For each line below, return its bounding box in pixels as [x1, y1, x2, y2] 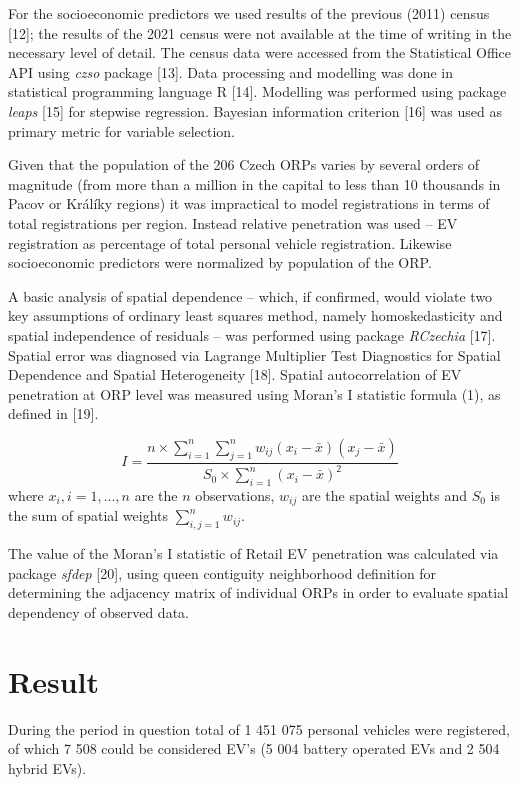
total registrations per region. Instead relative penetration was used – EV [8, 212, 458, 233]
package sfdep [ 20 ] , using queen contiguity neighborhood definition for [8, 562, 437, 583]
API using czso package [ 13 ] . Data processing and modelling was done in [8, 61, 454, 82]
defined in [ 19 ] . [8, 403, 99, 424]
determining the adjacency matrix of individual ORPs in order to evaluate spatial [8, 582, 509, 603]
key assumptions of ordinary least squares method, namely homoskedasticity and [8, 305, 503, 326]
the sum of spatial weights [8, 505, 169, 526]
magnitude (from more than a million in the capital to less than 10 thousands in [8, 173, 501, 194]
